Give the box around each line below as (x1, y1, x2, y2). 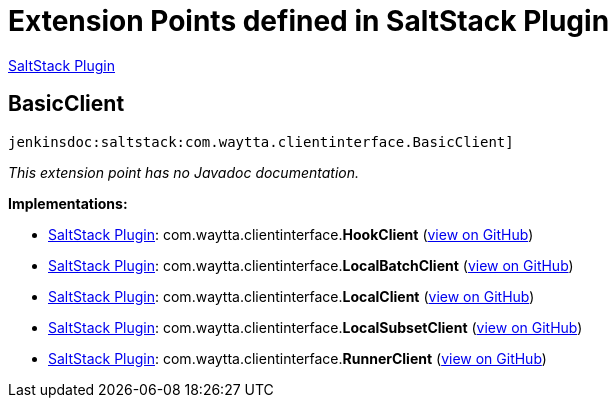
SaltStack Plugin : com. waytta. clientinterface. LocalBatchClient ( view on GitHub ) (48, 256, 574, 274)
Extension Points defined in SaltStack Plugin (8, 4, 610, 38)
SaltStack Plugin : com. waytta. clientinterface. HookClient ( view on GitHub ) (48, 225, 534, 243)
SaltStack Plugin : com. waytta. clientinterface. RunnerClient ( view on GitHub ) (48, 349, 547, 367)
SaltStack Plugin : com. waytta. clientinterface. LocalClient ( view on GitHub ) (48, 287, 535, 305)
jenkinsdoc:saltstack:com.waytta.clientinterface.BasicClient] (8, 133, 514, 150)
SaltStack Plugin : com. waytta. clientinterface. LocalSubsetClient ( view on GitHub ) (48, 318, 583, 336)
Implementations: (8, 194, 128, 212)
